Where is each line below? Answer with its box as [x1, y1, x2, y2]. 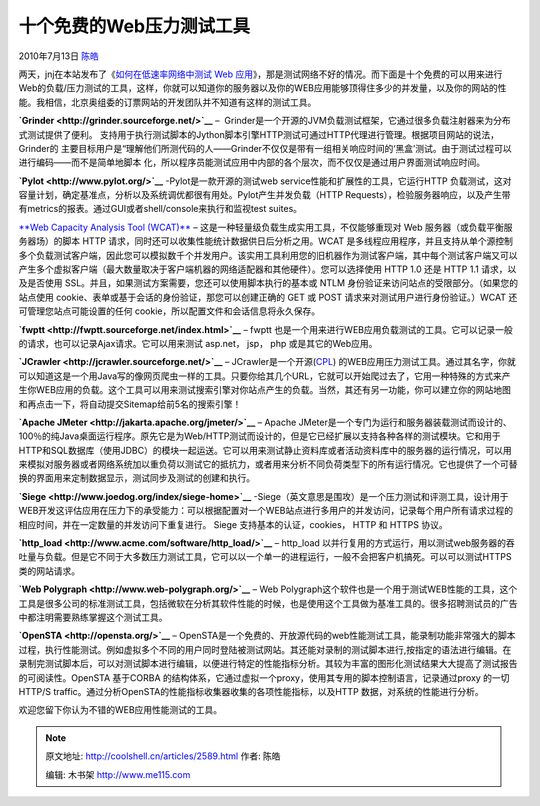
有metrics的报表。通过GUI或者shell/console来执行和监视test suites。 [18, 203, 303, 215]
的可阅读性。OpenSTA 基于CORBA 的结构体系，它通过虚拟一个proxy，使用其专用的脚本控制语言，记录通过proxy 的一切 [18, 671, 510, 684]
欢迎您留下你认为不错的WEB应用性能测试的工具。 [18, 704, 223, 716]
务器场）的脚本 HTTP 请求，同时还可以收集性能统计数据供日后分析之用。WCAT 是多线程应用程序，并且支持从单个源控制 [18, 235, 514, 247]
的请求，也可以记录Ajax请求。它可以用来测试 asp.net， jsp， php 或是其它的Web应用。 [18, 337, 378, 349]
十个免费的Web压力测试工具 [18, 15, 250, 37]
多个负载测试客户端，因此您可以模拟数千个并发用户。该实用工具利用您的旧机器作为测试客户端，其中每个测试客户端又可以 [18, 249, 518, 261]
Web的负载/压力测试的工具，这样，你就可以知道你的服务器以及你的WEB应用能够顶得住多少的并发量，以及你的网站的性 [18, 82, 507, 94]
